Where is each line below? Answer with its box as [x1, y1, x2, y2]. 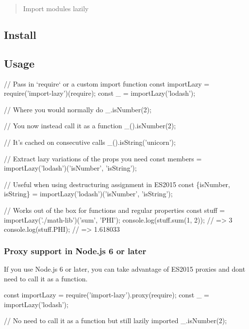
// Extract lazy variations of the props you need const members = [4, 153, 202, 163]
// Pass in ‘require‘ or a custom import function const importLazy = [4, 78, 210, 88]
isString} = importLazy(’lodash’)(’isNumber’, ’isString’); [4, 189, 173, 199]
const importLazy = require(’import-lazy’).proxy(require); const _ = [4, 290, 209, 300]
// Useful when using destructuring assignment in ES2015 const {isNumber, [4, 179, 230, 189]
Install [4, 27, 36, 42]
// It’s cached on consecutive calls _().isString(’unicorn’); [4, 137, 176, 147]
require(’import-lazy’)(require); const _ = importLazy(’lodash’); [4, 88, 196, 98]
